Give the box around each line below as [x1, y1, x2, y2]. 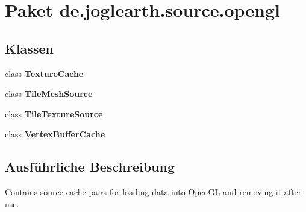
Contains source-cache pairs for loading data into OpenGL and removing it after [5, 185, 302, 198]
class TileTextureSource [5, 107, 103, 120]
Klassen [5, 39, 54, 57]
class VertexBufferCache [5, 128, 105, 140]
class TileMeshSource [5, 87, 93, 100]
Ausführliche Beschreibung [5, 157, 175, 176]
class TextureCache [5, 67, 84, 79]
